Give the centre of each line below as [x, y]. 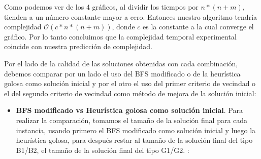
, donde [123, 27]
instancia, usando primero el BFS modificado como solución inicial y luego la [136, 130]
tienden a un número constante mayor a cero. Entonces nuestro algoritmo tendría [131, 16]
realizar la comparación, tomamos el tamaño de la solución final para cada [132, 120]
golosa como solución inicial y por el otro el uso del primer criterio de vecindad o [130, 83]
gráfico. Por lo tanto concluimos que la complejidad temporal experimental [120, 36]
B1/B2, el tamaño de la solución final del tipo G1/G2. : [103, 150]
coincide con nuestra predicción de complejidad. [78, 46]
